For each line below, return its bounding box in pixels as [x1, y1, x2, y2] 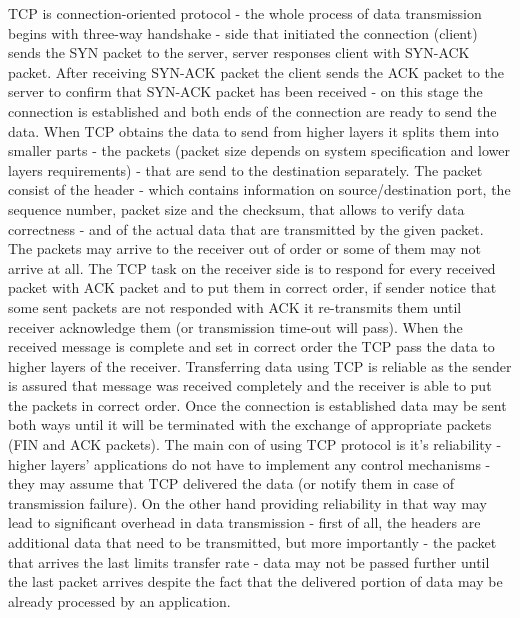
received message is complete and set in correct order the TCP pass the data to [8, 336, 495, 357]
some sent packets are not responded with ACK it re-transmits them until [8, 296, 462, 317]
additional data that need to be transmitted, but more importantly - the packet [8, 532, 497, 553]
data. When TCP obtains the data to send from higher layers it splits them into [8, 120, 499, 141]
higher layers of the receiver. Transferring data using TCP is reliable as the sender [8, 355, 512, 376]
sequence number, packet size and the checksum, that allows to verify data [8, 198, 465, 219]
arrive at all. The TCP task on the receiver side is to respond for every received [8, 257, 496, 278]
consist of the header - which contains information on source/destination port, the [8, 179, 511, 200]
